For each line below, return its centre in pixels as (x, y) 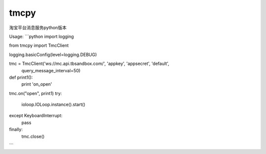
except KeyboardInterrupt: (36, 116)
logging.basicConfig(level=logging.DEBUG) (53, 55)
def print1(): (21, 77)
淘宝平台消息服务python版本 (38, 28)
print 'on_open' (37, 84)
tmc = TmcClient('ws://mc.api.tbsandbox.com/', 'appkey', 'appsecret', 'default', (89, 63)
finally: (16, 129)
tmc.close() (33, 136)
